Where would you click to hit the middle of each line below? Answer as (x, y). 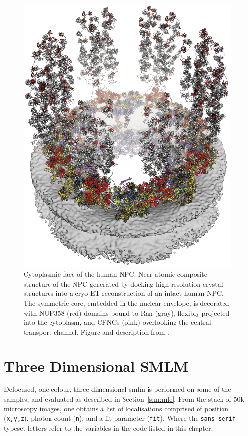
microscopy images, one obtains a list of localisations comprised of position (116, 408)
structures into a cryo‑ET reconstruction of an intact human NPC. (124, 293)
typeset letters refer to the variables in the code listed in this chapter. (109, 427)
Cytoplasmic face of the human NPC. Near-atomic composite (115, 274)
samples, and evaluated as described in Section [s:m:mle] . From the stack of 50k (124, 399)
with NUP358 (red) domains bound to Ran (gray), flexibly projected (127, 312)
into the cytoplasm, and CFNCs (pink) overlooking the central (117, 322)
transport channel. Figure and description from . (96, 332)
